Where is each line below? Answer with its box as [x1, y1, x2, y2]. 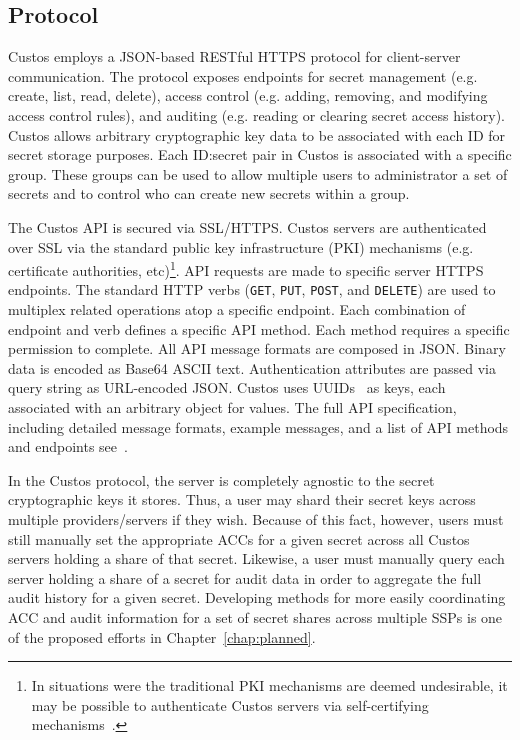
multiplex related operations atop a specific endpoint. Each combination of [8, 299, 466, 320]
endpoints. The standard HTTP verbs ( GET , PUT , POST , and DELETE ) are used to [8, 279, 496, 300]
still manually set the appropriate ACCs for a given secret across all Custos [8, 528, 470, 549]
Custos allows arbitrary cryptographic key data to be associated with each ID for [8, 124, 506, 145]
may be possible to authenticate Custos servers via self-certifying [31, 694, 429, 715]
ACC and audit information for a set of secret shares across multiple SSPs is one [8, 606, 503, 627]
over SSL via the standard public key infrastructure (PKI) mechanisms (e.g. [8, 236, 474, 257]
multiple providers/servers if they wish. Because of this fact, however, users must [8, 508, 504, 529]
